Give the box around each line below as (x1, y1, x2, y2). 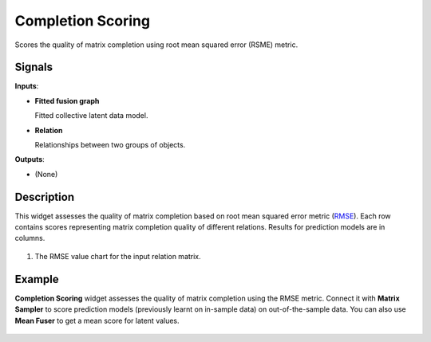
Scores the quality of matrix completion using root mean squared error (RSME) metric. (14, 40, 299, 49)
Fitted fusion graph (34, 96, 100, 105)
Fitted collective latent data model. (34, 111, 148, 120)
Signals (14, 61, 53, 74)
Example (14, 272, 59, 286)
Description (14, 190, 75, 203)
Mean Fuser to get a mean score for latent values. (14, 316, 180, 325)
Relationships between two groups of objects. (34, 140, 186, 150)
